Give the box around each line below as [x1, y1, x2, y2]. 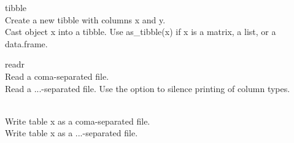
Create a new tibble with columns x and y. [5, 13, 166, 26]
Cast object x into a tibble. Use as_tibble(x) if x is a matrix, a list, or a [5, 25, 276, 38]
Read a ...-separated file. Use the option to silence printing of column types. [5, 82, 290, 95]
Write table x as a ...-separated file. [5, 126, 138, 139]
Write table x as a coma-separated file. [5, 114, 150, 127]
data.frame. [5, 37, 48, 50]
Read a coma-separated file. [5, 69, 109, 82]
